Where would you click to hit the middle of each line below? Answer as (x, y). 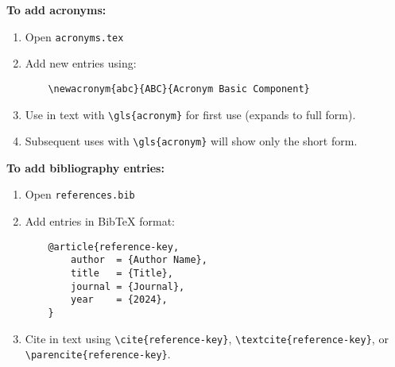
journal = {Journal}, (128, 286)
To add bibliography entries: (85, 167)
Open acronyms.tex (74, 36)
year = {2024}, (119, 300)
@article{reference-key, (114, 247)
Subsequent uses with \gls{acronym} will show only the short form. (191, 141)
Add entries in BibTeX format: (100, 221)
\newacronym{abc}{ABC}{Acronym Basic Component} (179, 89)
